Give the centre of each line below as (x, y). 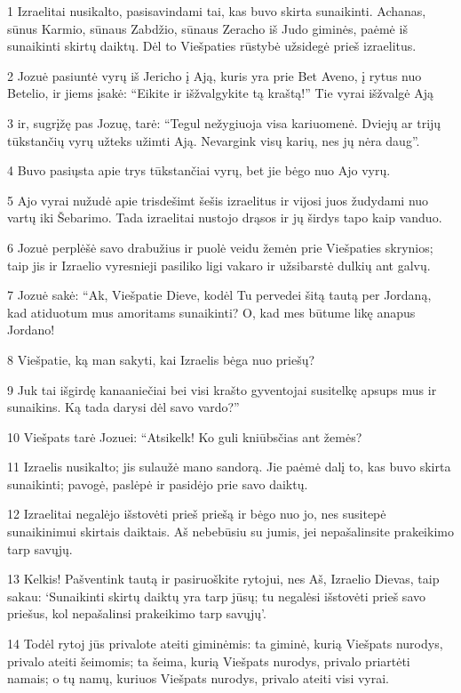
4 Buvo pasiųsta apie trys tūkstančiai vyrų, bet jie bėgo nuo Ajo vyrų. (199, 170)
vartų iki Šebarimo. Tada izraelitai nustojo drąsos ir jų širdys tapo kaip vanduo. (225, 218)
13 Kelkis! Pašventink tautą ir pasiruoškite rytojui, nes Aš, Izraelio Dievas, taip (223, 579)
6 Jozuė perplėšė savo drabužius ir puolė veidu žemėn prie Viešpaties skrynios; (220, 247)
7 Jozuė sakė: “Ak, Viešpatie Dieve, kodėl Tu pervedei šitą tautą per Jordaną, (219, 295)
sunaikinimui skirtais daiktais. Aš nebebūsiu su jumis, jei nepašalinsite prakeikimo (230, 532)
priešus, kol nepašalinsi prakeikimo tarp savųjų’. (137, 613)
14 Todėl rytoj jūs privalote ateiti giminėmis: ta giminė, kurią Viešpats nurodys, (225, 644)
